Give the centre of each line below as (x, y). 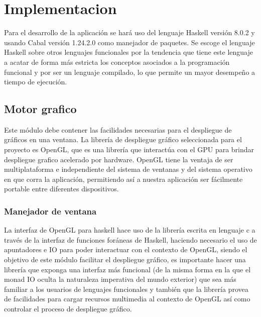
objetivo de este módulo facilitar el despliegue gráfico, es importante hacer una (125, 259)
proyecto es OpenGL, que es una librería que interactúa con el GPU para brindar (129, 149)
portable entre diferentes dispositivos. (61, 189)
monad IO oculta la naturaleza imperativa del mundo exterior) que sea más (120, 279)
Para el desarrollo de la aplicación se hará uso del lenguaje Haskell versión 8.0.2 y (129, 32)
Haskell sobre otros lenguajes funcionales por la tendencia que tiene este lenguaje (129, 52)
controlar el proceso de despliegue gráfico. (68, 309)
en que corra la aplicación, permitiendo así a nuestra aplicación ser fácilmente (123, 179)
